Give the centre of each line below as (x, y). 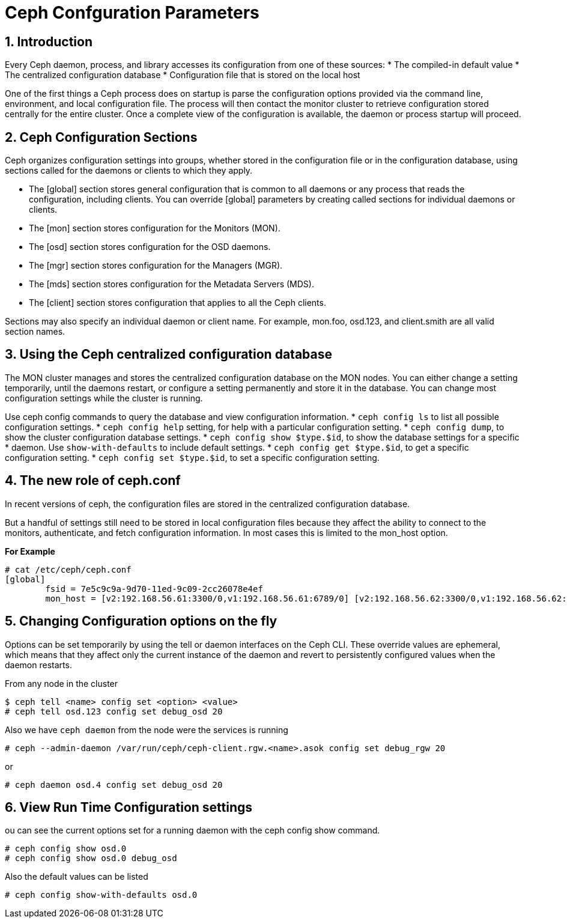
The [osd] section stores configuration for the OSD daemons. (150, 247)
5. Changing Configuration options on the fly (141, 621)
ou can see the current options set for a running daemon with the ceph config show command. (193, 830)
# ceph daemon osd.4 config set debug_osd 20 (114, 784)
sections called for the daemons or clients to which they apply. (129, 171)
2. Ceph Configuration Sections (101, 137)
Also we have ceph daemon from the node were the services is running (147, 730)
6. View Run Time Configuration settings (129, 807)
